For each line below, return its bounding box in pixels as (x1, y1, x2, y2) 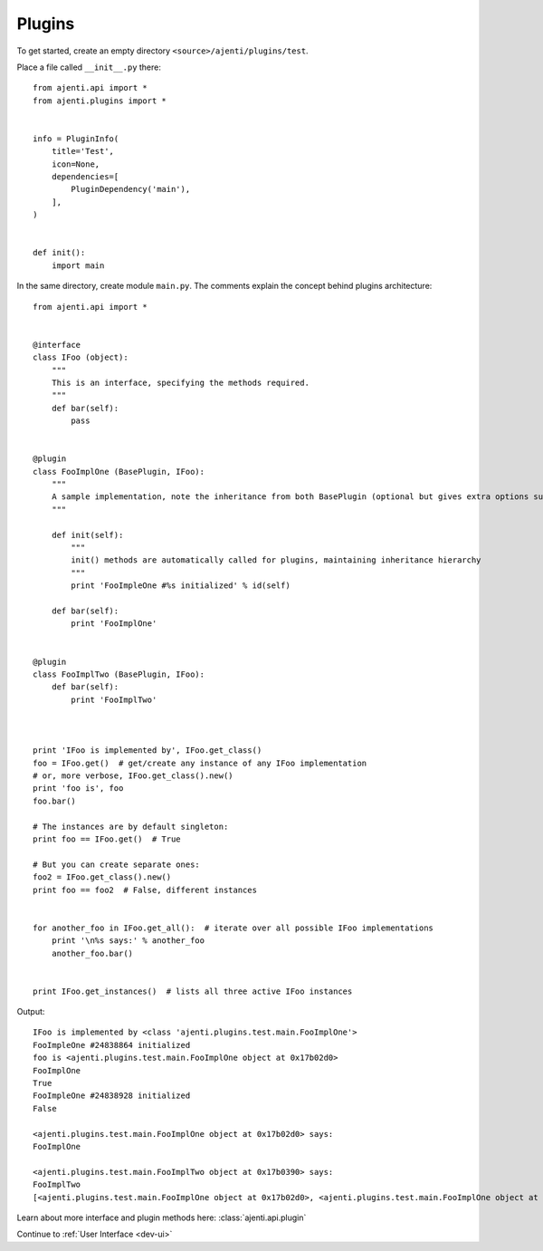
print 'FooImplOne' (71, 619, 157, 629)
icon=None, (51, 159, 100, 169)
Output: (16, 1006, 45, 1017)
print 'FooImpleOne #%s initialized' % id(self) (71, 581, 291, 591)
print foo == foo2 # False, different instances (33, 884, 258, 895)
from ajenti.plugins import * (33, 95, 167, 106)
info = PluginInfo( (33, 133, 119, 144)
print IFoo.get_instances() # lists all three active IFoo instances (33, 986, 353, 996)
